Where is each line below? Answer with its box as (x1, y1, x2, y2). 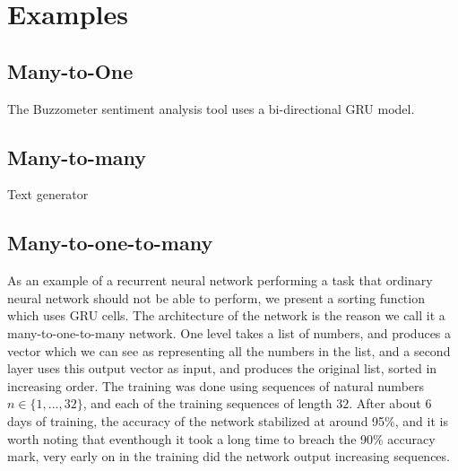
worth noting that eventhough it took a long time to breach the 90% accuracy (7, 429, 436, 448)
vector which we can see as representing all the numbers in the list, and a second (7, 341, 451, 360)
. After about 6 (349, 394, 432, 413)
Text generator (7, 185, 89, 204)
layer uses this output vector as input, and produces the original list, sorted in (7, 359, 437, 378)
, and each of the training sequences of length (82, 394, 333, 413)
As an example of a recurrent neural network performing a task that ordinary (7, 271, 433, 290)
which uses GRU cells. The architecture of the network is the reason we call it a (7, 306, 445, 325)
